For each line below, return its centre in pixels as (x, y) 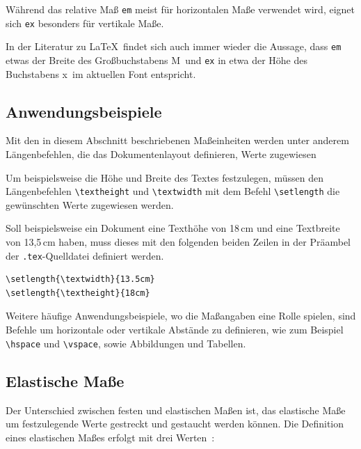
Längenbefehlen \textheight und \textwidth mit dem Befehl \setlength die (173, 191)
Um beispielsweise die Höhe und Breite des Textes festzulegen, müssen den (165, 177)
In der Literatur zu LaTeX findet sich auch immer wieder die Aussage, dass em (174, 46)
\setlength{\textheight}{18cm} (78, 293)
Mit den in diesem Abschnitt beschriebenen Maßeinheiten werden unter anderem (177, 140)
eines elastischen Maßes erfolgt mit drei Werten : (110, 437)
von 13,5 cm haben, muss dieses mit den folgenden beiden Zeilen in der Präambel (178, 242)
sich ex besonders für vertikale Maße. (85, 23)
